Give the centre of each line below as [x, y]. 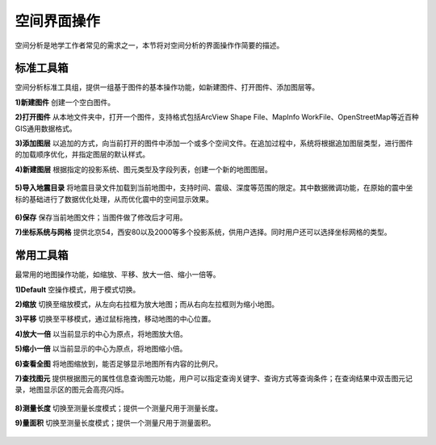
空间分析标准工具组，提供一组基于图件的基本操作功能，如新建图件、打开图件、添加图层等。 [167, 87]
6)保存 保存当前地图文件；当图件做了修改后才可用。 [101, 217]
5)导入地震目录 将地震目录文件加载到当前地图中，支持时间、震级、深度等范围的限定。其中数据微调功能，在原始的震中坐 [214, 188]
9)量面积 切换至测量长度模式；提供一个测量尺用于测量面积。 [115, 423]
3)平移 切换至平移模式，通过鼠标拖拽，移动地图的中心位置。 [115, 319]
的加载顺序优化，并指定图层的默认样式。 [82, 154]
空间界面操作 [58, 21]
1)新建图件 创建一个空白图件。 [65, 102]
